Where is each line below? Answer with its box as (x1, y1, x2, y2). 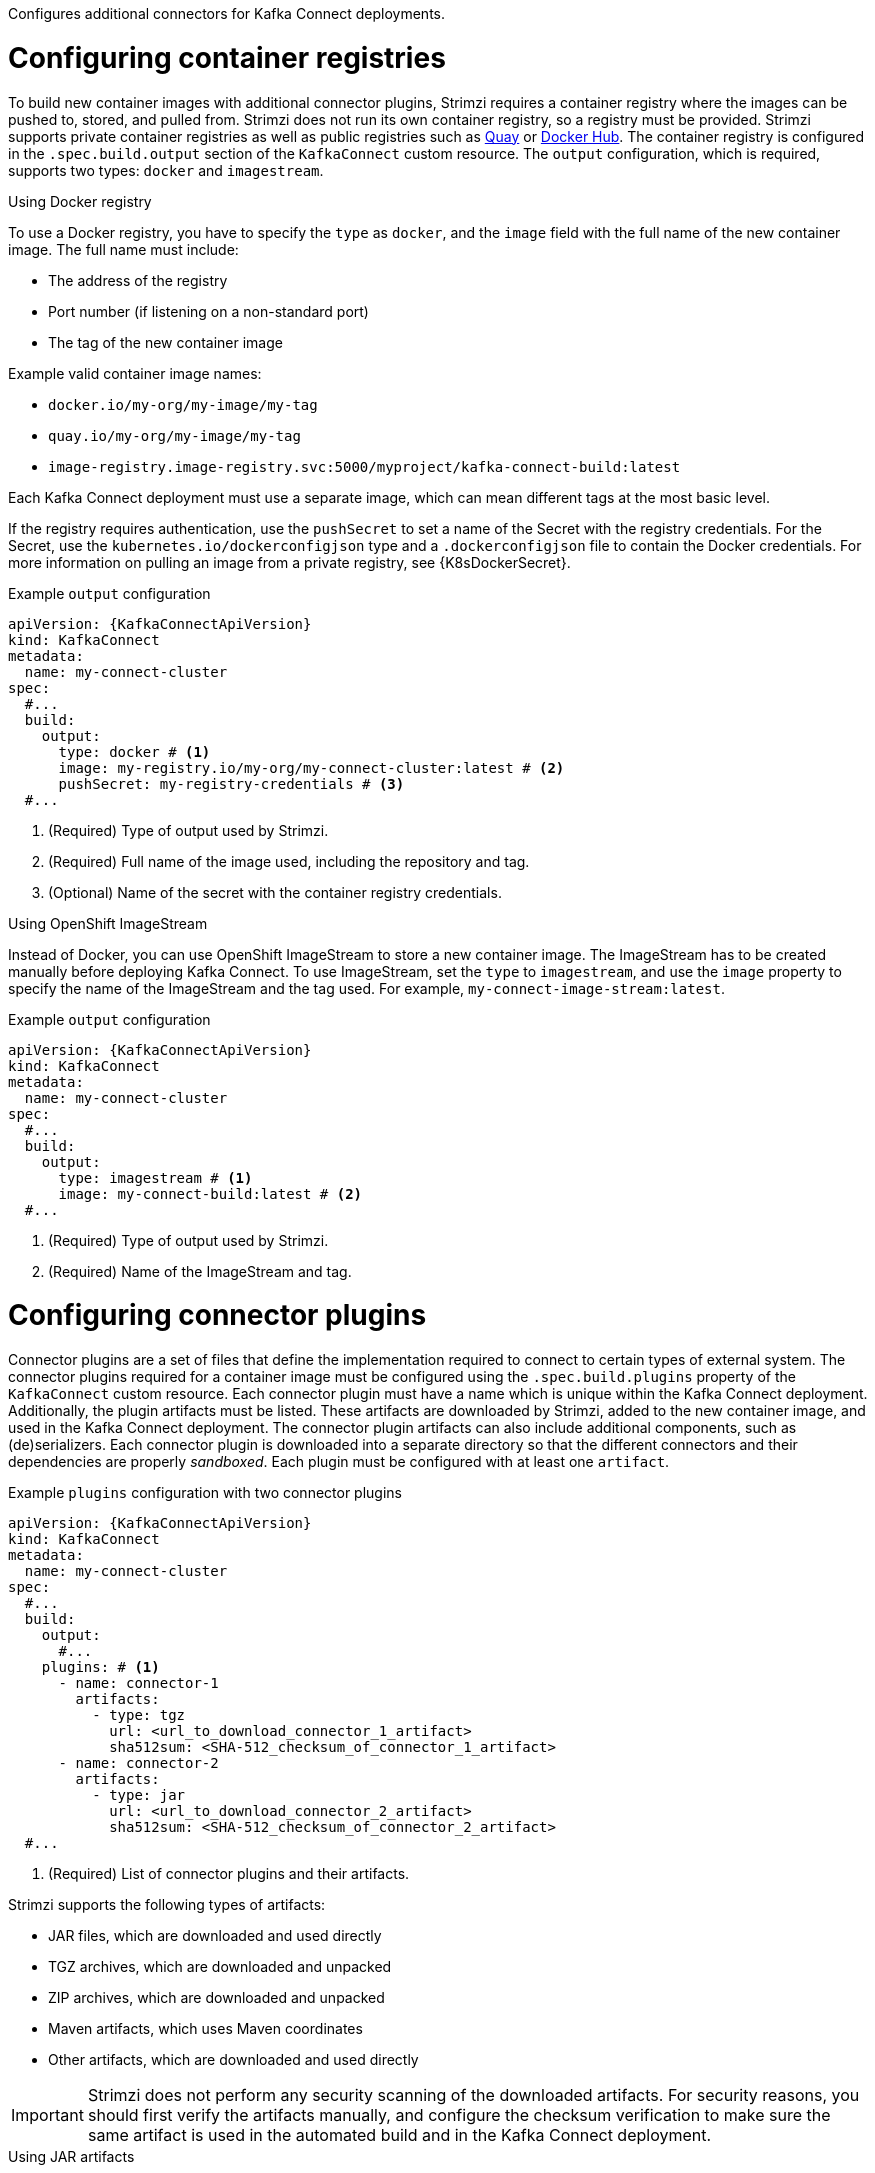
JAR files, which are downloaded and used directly (48, 1927, 382, 1944)
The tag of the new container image (48, 333, 283, 351)
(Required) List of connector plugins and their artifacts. (48, 1865, 410, 1882)
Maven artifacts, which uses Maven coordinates (48, 2020, 363, 2037)
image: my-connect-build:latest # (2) (58, 1185, 363, 1202)
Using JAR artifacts (8, 2148, 135, 2165)
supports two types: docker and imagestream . (8, 161, 324, 179)
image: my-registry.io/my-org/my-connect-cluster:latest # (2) (58, 759, 565, 776)
